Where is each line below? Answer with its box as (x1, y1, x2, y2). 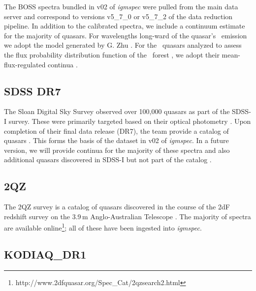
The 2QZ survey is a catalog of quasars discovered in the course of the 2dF (4, 202, 230, 212)
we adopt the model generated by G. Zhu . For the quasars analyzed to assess (4, 40, 242, 50)
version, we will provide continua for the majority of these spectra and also (4, 145, 230, 155)
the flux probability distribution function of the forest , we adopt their (4, 49, 220, 59)
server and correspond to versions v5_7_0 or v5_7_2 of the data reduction (4, 11, 233, 21)
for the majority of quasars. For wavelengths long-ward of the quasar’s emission (4, 30, 247, 40)
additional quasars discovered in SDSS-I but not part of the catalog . (4, 154, 212, 165)
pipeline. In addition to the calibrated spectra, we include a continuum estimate (4, 21, 245, 31)
